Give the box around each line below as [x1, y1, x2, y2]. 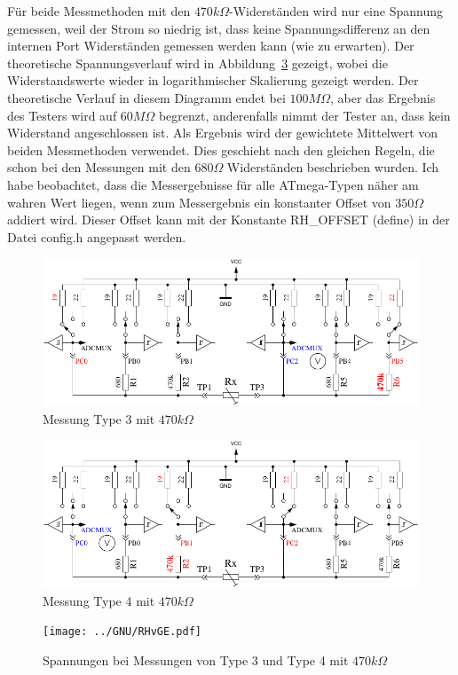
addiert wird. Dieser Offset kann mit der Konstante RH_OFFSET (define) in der [7, 210, 450, 229]
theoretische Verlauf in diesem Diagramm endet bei [7, 88, 286, 106]
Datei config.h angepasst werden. [7, 227, 186, 246]
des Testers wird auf [7, 106, 117, 124]
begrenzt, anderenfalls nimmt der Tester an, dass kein [158, 106, 451, 124]
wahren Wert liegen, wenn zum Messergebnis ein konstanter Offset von [7, 192, 391, 211]
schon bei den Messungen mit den [7, 158, 191, 177]
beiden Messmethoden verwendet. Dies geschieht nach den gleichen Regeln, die [7, 140, 435, 159]
